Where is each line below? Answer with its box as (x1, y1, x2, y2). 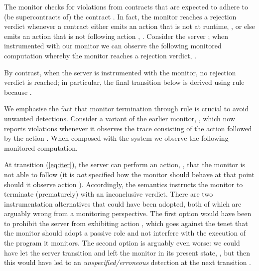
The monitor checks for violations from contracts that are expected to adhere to (4, 1, 249, 11)
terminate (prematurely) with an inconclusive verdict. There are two (4, 189, 213, 199)
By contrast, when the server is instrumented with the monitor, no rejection (4, 67, 236, 77)
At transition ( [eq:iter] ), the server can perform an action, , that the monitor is (4, 159, 245, 170)
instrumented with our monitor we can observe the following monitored (4, 40, 222, 51)
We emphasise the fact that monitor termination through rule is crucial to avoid (4, 103, 249, 114)
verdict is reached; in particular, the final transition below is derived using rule (4, 77, 245, 87)
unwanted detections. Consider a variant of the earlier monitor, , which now (4, 113, 235, 123)
